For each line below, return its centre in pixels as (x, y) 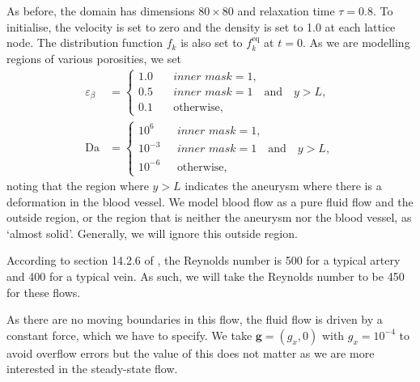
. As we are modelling (356, 42)
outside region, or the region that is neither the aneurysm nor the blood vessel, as (209, 217)
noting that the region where (78, 186)
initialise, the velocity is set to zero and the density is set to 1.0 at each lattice (201, 26)
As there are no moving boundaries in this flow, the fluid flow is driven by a (195, 319)
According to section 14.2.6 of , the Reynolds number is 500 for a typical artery (204, 260)
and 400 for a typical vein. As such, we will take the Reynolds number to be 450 (206, 276)
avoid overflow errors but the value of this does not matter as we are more (191, 352)
